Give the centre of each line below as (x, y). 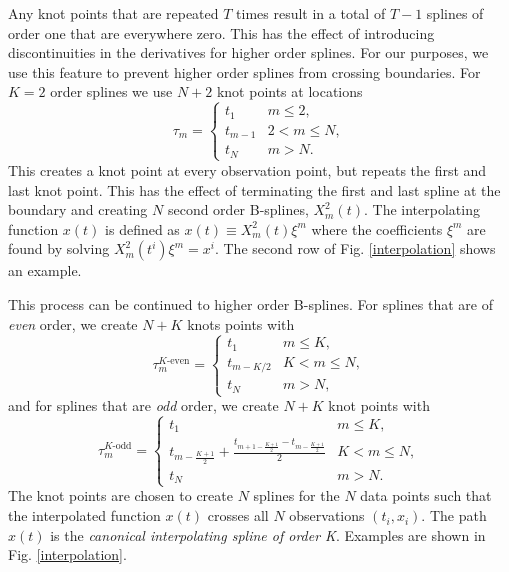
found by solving (59, 248)
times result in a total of (311, 13)
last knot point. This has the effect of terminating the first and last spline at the (254, 189)
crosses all (238, 515)
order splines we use (111, 91)
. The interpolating (422, 209)
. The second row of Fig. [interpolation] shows (355, 248)
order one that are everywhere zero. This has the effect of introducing (221, 32)
